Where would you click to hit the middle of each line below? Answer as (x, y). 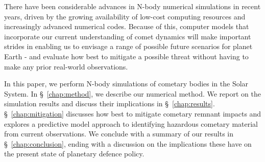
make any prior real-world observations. (66, 66)
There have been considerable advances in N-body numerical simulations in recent (132, 6)
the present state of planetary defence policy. (74, 154)
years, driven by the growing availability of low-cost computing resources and (125, 16)
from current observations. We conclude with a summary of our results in (119, 134)
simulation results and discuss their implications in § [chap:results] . (110, 103)
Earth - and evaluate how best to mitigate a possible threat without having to (126, 56)
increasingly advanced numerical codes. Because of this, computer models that (127, 26)
